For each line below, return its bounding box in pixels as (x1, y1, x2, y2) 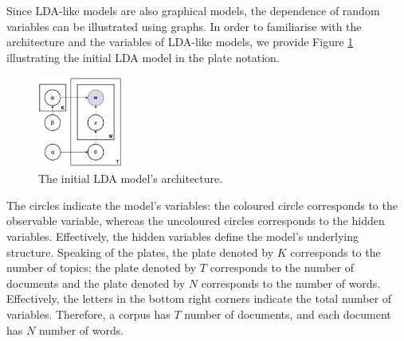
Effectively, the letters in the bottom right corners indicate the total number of (6, 290, 392, 307)
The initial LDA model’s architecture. (38, 170, 223, 187)
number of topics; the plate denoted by (6, 259, 197, 276)
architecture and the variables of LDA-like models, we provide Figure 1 (6, 33, 354, 50)
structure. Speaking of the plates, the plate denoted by (6, 243, 274, 260)
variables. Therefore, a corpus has (6, 305, 171, 322)
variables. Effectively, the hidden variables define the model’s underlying (6, 227, 359, 244)
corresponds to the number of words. (201, 274, 381, 291)
